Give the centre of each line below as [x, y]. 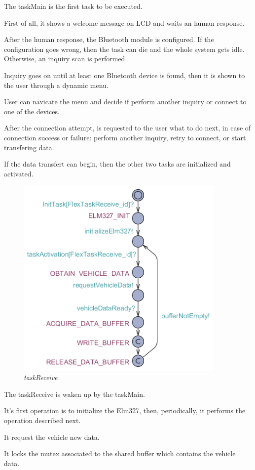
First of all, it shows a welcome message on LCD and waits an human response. [124, 22]
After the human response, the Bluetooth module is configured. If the [109, 39]
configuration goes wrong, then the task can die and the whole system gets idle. [124, 49]
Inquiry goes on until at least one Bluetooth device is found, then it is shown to [125, 75]
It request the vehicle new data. [52, 437]
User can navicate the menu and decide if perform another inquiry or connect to [125, 102]
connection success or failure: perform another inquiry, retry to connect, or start [125, 137]
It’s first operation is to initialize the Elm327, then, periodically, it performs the [125, 410]
